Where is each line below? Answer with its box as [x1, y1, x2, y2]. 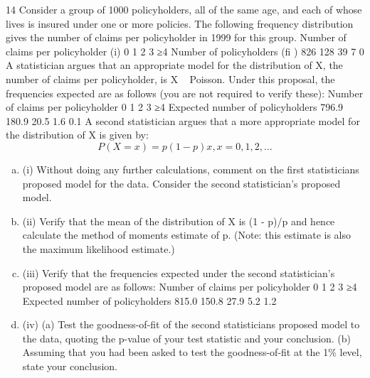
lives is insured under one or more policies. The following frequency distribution [6, 16, 354, 31]
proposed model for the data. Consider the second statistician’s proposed [22, 175, 341, 190]
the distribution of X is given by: [6, 127, 149, 142]
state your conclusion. [22, 359, 117, 374]
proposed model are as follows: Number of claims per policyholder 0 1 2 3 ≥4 [22, 279, 357, 294]
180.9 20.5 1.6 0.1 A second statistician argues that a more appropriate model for [6, 113, 360, 128]
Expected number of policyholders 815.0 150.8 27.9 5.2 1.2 [22, 293, 277, 308]
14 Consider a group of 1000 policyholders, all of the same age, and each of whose [6, 2, 362, 16]
